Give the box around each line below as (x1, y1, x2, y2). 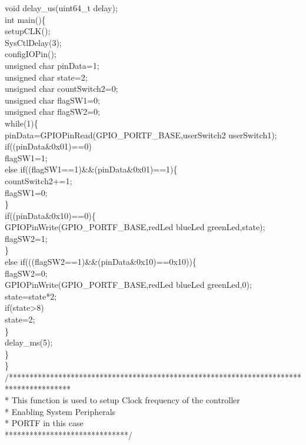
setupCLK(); (5, 25, 51, 37)
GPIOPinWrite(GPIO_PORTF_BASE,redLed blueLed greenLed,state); (5, 221, 265, 233)
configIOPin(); (5, 48, 56, 60)
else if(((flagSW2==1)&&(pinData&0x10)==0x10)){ (5, 255, 197, 268)
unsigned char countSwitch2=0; (5, 82, 118, 95)
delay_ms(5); (5, 336, 53, 348)
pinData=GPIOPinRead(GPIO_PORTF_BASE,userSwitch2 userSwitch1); (5, 128, 277, 141)
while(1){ (5, 117, 38, 129)
